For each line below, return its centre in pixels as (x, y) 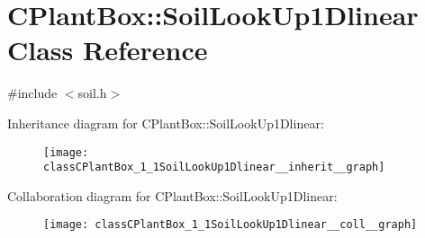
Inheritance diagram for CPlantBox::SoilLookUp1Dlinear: (166, 123)
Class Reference (108, 50)
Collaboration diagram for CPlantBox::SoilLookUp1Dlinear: (172, 195)
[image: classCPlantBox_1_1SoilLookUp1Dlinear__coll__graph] (231, 225)
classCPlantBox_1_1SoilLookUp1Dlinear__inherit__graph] (214, 167)
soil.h (92, 93)
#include (32, 93)
